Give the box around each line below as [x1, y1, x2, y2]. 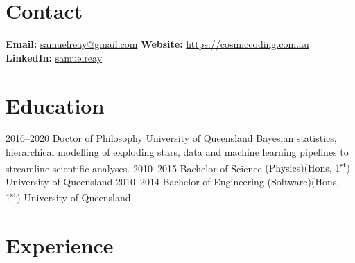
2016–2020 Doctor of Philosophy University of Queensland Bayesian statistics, [6, 131, 337, 145]
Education [6, 91, 105, 119]
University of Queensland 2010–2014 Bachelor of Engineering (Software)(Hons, [6, 174, 340, 188]
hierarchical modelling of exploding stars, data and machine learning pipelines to [6, 145, 349, 159]
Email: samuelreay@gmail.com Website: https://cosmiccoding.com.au [6, 37, 309, 51]
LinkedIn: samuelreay [6, 50, 103, 64]
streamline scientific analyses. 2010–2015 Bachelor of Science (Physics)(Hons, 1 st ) [6, 158, 351, 175]
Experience [6, 230, 114, 259]
